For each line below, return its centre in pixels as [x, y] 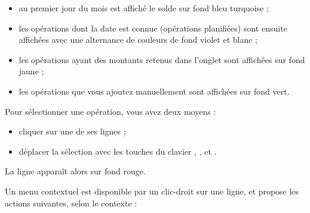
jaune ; [31, 71]
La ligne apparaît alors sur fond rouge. [75, 171]
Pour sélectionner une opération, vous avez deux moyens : [111, 111]
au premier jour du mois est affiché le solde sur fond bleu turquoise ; [144, 8]
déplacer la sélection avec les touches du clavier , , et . [118, 151]
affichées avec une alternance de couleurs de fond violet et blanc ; [138, 40]
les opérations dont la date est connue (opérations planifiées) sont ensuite [153, 28]
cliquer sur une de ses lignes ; [72, 131]
